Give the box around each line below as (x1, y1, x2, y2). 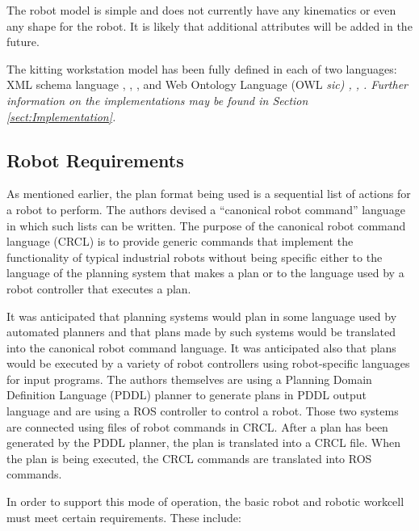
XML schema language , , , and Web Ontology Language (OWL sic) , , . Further (6, 76, 408, 93)
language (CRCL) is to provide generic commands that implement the (6, 233, 354, 250)
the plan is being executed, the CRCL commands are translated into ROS (6, 449, 372, 466)
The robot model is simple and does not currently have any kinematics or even (6, 2, 396, 18)
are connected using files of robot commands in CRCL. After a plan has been (6, 418, 388, 435)
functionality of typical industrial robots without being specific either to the (6, 248, 383, 265)
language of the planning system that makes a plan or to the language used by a (6, 264, 404, 281)
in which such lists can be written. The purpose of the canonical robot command (6, 217, 406, 234)
